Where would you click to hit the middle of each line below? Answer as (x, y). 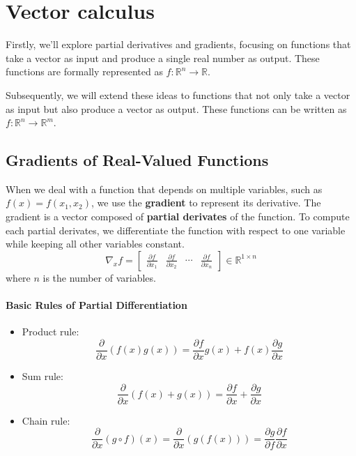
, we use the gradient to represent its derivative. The (206, 203)
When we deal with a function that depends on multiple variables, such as (164, 189)
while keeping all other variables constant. (95, 244)
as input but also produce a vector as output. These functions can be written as (176, 108)
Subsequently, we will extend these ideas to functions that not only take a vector (178, 94)
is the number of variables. (99, 277)
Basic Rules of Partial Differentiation (96, 305)
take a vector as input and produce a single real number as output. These (163, 58)
